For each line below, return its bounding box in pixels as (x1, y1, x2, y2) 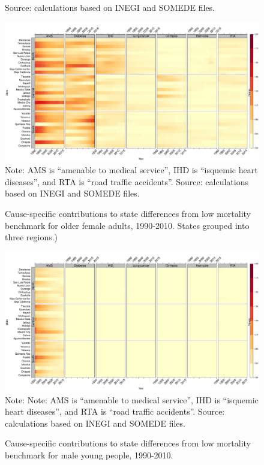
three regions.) (5, 231, 58, 243)
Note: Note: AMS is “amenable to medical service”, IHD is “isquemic (5, 393, 259, 406)
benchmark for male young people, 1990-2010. (5, 448, 173, 461)
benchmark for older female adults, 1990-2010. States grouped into (5, 219, 250, 231)
